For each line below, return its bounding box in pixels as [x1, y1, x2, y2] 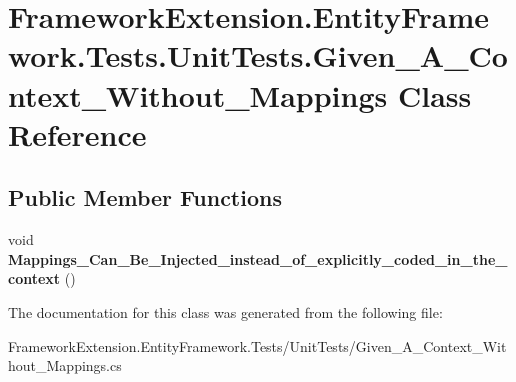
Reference [8, 113, 147, 154]
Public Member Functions [8, 182, 282, 213]
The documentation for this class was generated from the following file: [8, 301, 443, 322]
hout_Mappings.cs [8, 355, 122, 376]
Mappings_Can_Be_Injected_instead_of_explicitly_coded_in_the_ [8, 248, 508, 269]
